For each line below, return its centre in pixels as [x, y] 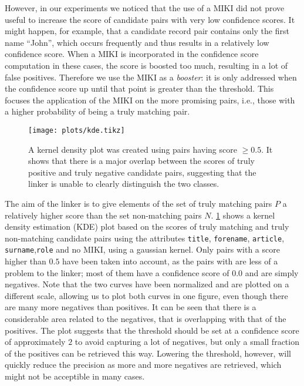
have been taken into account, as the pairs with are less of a [170, 261]
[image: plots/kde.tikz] [77, 130]
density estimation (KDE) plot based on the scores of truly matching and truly [147, 226]
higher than [26, 261]
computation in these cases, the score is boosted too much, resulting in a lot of [146, 65]
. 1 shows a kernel [243, 215]
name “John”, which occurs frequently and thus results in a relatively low [137, 42]
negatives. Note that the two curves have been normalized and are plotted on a [147, 284]
